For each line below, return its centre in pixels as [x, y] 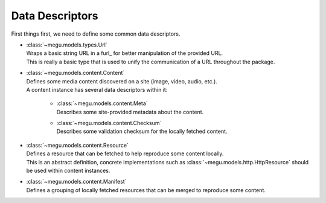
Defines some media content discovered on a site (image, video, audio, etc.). [122, 81]
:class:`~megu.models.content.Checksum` [109, 123]
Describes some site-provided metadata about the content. [130, 112]
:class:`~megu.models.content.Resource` [78, 145]
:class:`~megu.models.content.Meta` [102, 103]
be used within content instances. [68, 171]
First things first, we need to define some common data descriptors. [96, 34]
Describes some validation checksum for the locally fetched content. [142, 131]
